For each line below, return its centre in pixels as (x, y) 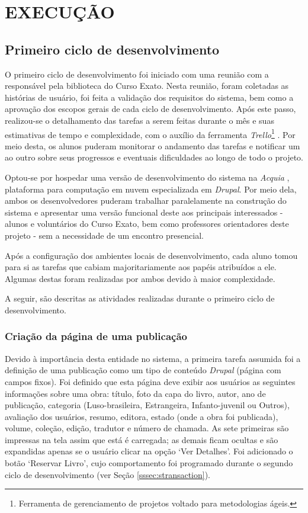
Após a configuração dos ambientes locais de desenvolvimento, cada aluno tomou (151, 255)
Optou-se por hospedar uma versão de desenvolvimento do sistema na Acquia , (147, 177)
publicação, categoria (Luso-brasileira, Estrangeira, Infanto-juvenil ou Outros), (147, 405)
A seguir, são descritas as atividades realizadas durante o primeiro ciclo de (140, 298)
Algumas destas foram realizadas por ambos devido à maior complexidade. (140, 278)
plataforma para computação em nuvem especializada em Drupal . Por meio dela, (151, 189)
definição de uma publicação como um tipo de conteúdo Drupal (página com (143, 370)
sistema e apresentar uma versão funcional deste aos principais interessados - (144, 212)
